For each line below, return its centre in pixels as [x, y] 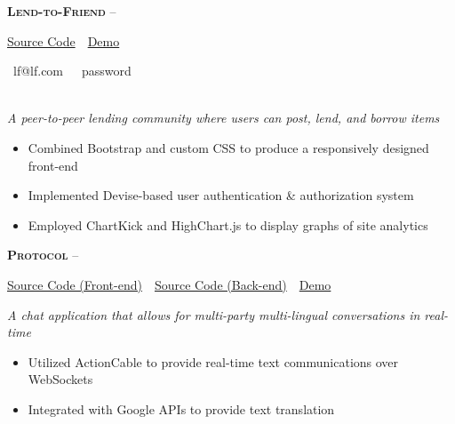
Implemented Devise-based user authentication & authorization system [221, 195]
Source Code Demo [64, 40]
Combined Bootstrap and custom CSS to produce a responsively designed [228, 147]
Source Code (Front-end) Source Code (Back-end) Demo [169, 284]
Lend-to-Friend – [62, 11]
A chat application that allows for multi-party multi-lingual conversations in [214, 314]
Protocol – [43, 255]
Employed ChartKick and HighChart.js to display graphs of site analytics [228, 224]
